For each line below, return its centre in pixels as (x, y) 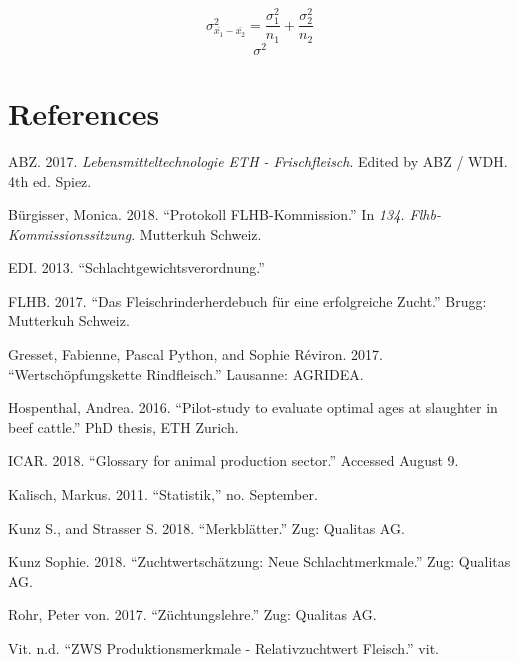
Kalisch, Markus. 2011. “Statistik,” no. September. (163, 494)
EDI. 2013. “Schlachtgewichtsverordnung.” (136, 267)
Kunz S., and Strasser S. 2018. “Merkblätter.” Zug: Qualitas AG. (206, 527)
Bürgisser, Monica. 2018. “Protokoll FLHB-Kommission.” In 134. (206, 214)
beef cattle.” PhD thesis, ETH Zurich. (123, 426)
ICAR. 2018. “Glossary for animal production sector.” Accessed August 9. (233, 460)
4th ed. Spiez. (50, 180)
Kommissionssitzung (70, 233)
